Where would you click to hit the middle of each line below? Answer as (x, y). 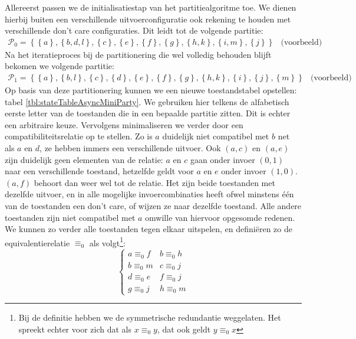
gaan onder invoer (222, 159)
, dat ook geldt (184, 329)
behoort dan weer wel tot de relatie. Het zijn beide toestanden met (154, 182)
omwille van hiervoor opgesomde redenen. (220, 217)
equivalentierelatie (37, 242)
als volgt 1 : (107, 242)
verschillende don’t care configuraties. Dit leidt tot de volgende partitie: (134, 30)
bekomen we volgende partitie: (60, 66)
